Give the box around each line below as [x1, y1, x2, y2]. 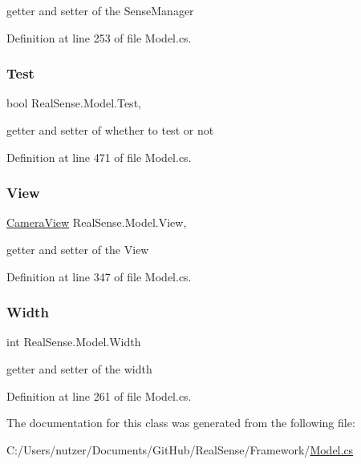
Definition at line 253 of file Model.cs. [6, 29, 192, 46]
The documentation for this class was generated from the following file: [6, 414, 355, 431]
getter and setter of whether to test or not [6, 122, 214, 138]
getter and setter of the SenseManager [6, 2, 194, 18]
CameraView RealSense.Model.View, [6, 214, 187, 231]
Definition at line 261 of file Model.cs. [6, 387, 192, 404]
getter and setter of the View [6, 241, 149, 257]
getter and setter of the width [6, 361, 152, 377]
